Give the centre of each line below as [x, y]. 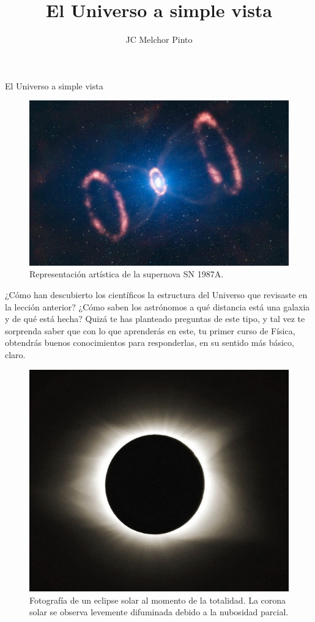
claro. [15, 355]
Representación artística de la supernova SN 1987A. [127, 274]
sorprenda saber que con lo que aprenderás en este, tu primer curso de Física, [150, 330]
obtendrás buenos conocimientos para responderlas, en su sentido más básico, [150, 343]
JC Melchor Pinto [159, 39]
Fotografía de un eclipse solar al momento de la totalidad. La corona [158, 600]
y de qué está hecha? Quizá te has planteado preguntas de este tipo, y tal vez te [155, 319]
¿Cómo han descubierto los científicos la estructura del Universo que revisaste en [156, 295]
